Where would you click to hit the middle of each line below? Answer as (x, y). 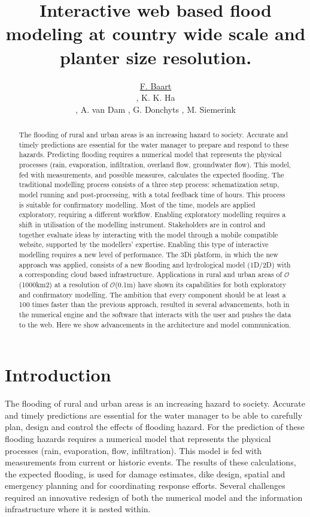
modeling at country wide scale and (156, 33)
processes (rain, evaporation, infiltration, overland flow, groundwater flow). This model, (155, 165)
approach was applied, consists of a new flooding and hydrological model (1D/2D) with (155, 264)
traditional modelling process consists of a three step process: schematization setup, (149, 184)
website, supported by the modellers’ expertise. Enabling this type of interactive (144, 244)
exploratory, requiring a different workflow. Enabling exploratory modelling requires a (152, 214)
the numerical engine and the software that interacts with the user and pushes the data (155, 314)
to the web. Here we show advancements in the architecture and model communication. (155, 324)
